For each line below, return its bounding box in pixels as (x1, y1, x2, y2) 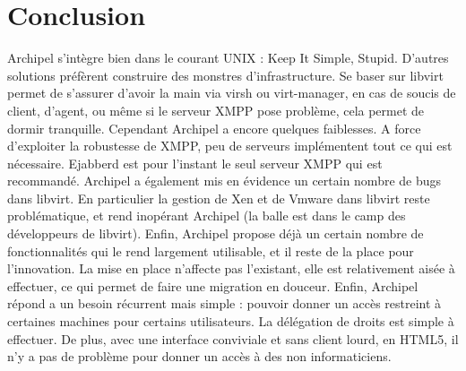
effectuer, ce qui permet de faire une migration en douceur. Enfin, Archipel (7, 276, 419, 295)
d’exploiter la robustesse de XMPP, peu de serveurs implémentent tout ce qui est (7, 136, 453, 155)
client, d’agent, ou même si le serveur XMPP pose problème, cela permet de (7, 100, 425, 119)
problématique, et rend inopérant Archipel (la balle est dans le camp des (7, 206, 406, 225)
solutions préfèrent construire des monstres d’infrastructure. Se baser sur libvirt (7, 65, 444, 84)
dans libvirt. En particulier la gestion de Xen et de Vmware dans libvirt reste (7, 188, 430, 207)
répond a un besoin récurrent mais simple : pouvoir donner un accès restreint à (7, 294, 442, 313)
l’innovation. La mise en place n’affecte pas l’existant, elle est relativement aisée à (7, 259, 455, 278)
